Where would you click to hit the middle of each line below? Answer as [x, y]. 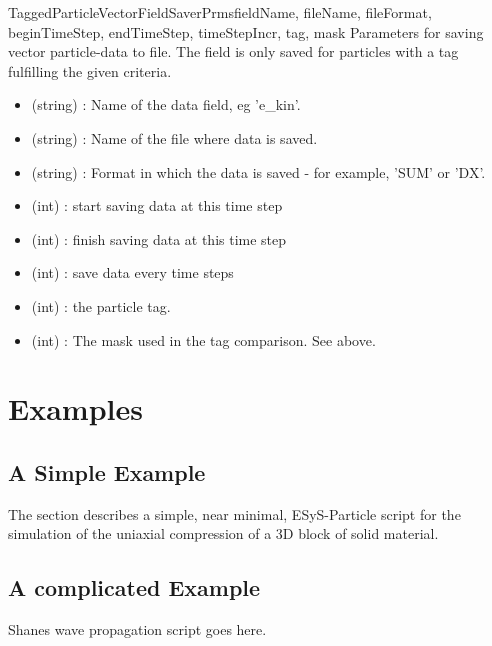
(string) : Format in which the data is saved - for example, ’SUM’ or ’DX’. [258, 171]
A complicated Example [134, 587]
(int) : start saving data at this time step [157, 205]
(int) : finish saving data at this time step [159, 238]
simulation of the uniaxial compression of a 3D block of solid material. [223, 533]
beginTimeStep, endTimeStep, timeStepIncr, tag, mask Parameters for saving [246, 31]
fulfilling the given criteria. [90, 70]
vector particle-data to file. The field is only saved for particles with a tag [233, 51]
